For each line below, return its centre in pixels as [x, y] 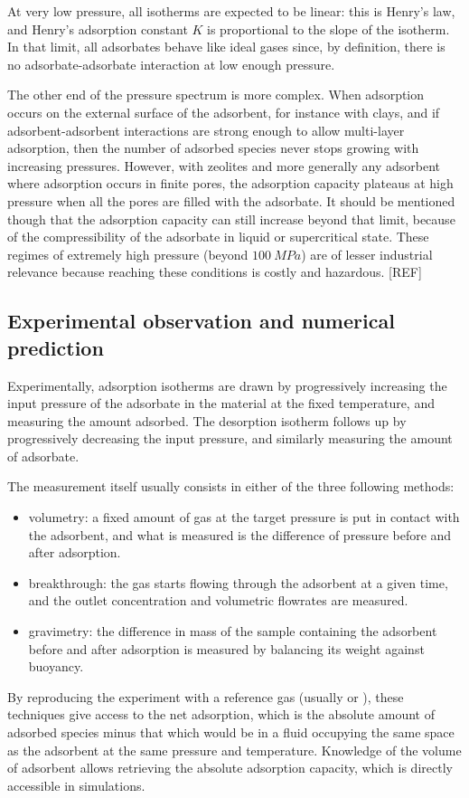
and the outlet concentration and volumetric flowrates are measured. [218, 600]
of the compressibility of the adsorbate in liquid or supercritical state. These [218, 237]
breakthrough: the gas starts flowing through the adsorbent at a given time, [238, 582]
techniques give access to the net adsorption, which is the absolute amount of [221, 714]
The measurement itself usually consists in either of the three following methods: [231, 486]
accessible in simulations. [76, 785]
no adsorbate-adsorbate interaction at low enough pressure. [171, 64]
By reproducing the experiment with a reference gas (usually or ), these [206, 696]
